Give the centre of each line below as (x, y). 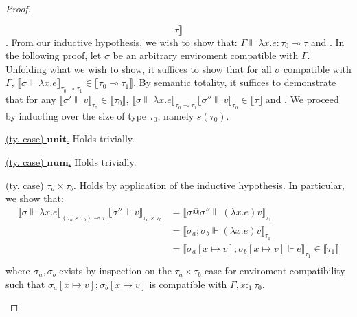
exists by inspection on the (115, 271)
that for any (31, 99)
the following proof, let (54, 55)
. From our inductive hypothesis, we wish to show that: (122, 42)
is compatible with (188, 284)
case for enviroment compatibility (275, 271)
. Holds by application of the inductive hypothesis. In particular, (209, 185)
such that (25, 284)
